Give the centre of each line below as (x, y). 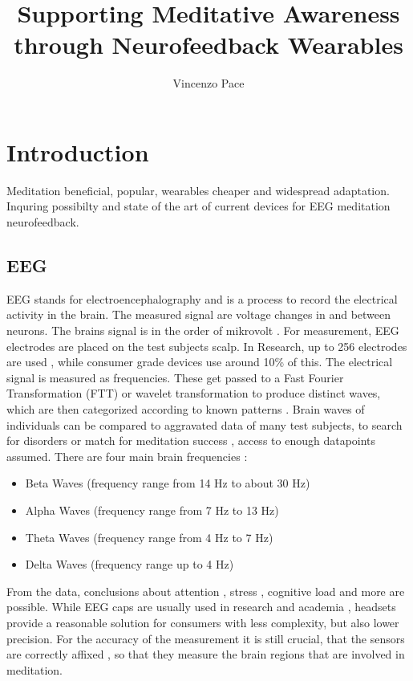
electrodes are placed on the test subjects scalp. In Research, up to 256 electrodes (207, 346)
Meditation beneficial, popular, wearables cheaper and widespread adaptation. (198, 190)
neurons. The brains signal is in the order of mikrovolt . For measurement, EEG (203, 330)
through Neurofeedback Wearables (209, 45)
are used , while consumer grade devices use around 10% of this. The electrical (200, 362)
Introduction (78, 151)
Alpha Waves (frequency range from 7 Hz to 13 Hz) (152, 510)
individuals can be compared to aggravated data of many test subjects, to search (204, 424)
